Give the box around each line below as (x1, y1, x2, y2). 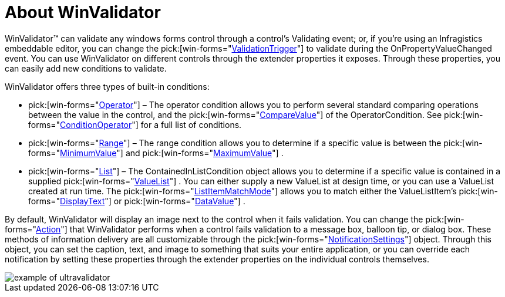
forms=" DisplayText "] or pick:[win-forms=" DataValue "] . (28, 195, 245, 206)
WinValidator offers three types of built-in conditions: (5, 81, 210, 92)
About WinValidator (5, 2, 161, 22)
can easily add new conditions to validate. (5, 63, 167, 73)
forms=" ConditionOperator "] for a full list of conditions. (28, 119, 242, 130)
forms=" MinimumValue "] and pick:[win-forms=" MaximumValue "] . (28, 147, 284, 158)
